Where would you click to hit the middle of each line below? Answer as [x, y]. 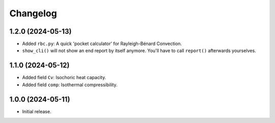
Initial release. [37, 111]
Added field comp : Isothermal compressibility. [70, 85]
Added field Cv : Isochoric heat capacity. [64, 78]
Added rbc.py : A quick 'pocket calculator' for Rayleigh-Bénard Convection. [102, 44]
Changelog [33, 13]
